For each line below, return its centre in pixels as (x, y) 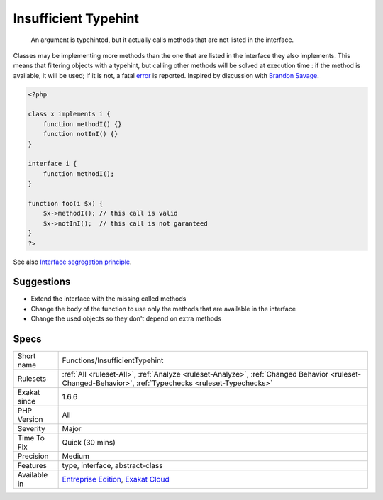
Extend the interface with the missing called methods (109, 299)
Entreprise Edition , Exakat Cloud (116, 479)
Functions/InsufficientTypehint (113, 360)
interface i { (52, 164)
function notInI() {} (81, 134)
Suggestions (42, 282)
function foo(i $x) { (66, 203)
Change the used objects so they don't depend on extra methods (126, 318)
